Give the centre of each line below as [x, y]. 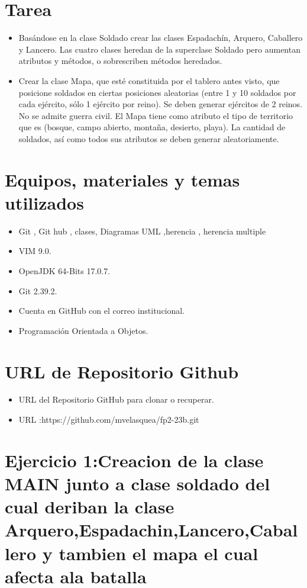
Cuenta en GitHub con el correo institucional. [102, 311]
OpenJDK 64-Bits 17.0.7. [64, 270]
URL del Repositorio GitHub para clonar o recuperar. [116, 399]
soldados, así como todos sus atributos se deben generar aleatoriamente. [149, 138]
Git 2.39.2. [38, 290]
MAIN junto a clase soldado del [138, 483]
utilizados [44, 202]
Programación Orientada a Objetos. [83, 330]
